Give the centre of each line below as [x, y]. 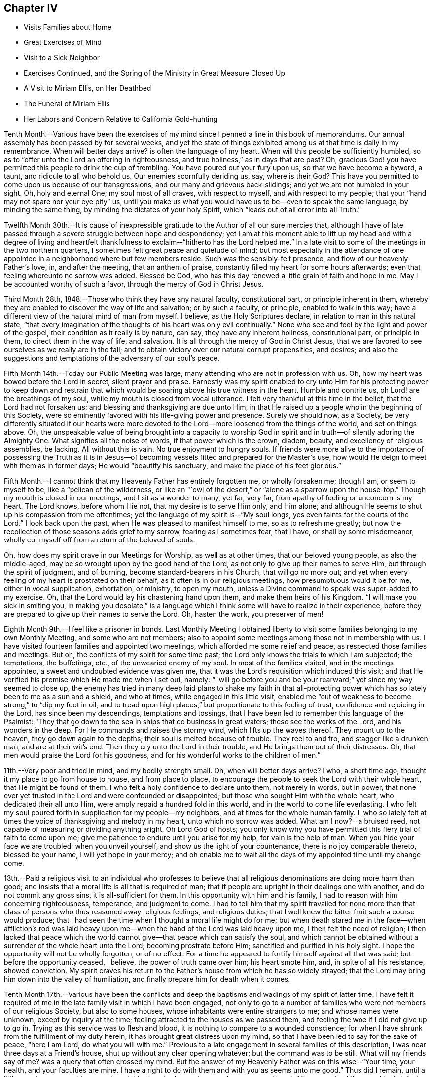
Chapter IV [31, 8]
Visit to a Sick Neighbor [62, 58]
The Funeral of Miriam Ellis [67, 104]
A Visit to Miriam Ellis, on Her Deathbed [88, 88]
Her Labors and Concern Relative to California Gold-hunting [121, 119]
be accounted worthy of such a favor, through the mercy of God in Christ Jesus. [134, 284]
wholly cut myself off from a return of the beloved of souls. [100, 540]
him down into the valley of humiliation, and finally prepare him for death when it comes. [147, 979]
